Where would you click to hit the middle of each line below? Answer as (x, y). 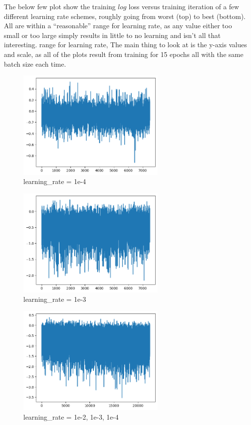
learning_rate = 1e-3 (55, 299)
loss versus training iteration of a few (184, 6)
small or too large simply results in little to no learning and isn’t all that (112, 35)
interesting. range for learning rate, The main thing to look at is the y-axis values (125, 45)
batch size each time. (35, 64)
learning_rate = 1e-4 (55, 181)
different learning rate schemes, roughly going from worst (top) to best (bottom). (125, 16)
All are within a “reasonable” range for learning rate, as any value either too (118, 26)
